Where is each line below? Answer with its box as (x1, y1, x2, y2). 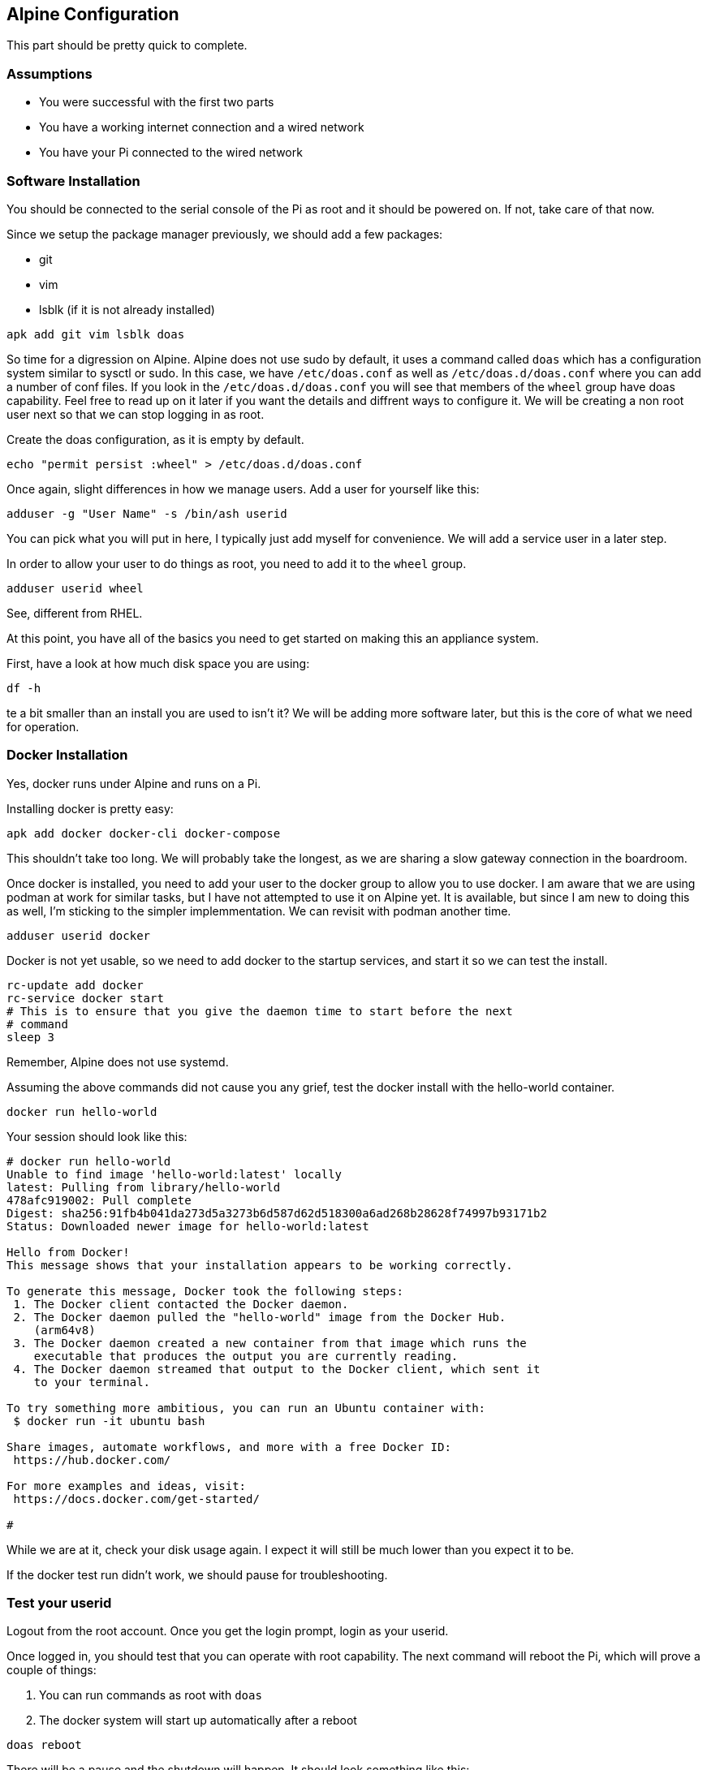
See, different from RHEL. (6, 605, 143, 620)
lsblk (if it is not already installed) (39, 302, 215, 317)
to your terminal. (33, 1375, 151, 1389)
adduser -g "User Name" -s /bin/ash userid (6, 506, 287, 520)
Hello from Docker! (6, 1245, 130, 1259)
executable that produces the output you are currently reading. (33, 1349, 459, 1363)
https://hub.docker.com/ (13, 1453, 171, 1466)
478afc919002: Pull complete (6, 1193, 192, 1207)
